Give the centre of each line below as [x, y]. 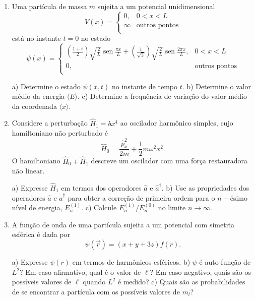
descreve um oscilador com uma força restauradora [169, 161]
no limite [172, 207]
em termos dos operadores [101, 187]
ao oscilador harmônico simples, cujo [177, 123]
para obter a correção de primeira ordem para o [141, 197]
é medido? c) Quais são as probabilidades [181, 282]
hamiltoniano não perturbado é [60, 133]
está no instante [36, 38]
